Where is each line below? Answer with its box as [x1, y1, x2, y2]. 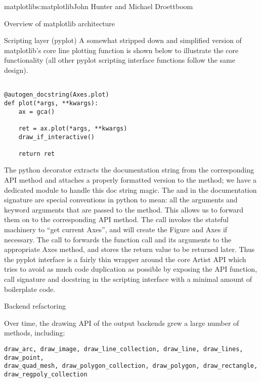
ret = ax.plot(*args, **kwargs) [18, 124, 127, 132]
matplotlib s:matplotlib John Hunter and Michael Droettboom [4, 1, 193, 11]
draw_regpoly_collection [4, 370, 88, 378]
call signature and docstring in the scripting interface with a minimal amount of [4, 274, 252, 284]
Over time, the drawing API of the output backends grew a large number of [4, 317, 239, 328]
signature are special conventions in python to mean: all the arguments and [4, 194, 238, 205]
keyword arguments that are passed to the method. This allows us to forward [4, 204, 244, 215]
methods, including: [4, 327, 65, 338]
